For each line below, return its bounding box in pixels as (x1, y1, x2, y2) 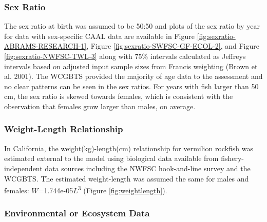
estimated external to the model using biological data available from (4, 153, 219, 164)
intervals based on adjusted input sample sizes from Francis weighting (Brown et (4, 60, 258, 71)
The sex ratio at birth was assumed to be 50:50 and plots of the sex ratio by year (4, 21, 260, 31)
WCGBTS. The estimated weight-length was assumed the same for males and (4, 173, 249, 184)
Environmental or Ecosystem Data (4, 207, 150, 219)
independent (4, 163, 43, 173)
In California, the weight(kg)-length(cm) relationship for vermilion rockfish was (4, 143, 254, 153)
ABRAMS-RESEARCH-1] (4, 41, 87, 51)
